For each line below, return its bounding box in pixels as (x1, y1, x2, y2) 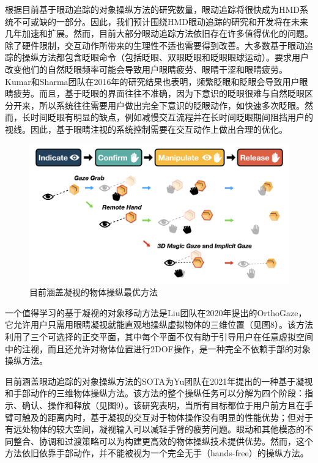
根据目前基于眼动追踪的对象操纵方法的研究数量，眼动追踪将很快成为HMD (5, 3, 300, 15)
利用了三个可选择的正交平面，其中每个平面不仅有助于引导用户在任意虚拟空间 (5, 330, 313, 343)
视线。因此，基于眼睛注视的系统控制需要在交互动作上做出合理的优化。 (5, 122, 287, 135)
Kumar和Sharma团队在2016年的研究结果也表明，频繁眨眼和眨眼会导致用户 (5, 75, 300, 87)
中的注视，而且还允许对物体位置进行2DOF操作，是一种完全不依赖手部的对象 (5, 342, 311, 355)
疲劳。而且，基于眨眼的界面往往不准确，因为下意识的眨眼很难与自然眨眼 (13, 87, 305, 100)
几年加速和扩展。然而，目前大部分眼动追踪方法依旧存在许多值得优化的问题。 (5, 27, 313, 40)
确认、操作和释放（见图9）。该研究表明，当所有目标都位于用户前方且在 (21, 399, 305, 412)
